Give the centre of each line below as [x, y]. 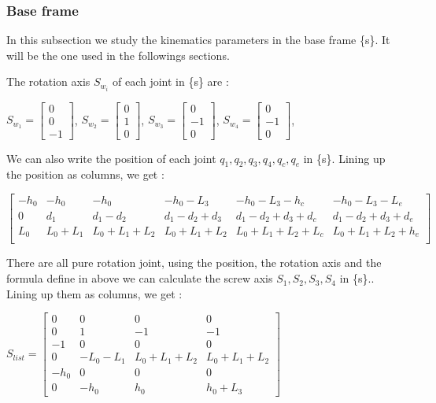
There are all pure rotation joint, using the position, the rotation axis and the [194, 263]
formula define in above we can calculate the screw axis [140, 278]
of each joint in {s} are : [170, 81]
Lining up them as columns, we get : [94, 293]
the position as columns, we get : [85, 174]
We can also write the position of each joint [111, 158]
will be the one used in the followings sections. [118, 55]
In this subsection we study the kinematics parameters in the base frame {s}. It [198, 40]
